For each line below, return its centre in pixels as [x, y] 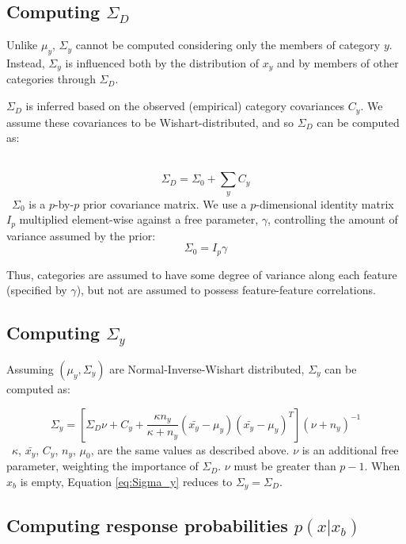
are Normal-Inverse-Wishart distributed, [207, 368]
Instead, [26, 63]
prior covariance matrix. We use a [165, 203]
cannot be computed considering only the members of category [228, 45]
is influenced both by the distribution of [162, 63]
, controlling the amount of [333, 219]
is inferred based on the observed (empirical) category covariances [185, 106]
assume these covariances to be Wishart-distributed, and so [150, 122]
